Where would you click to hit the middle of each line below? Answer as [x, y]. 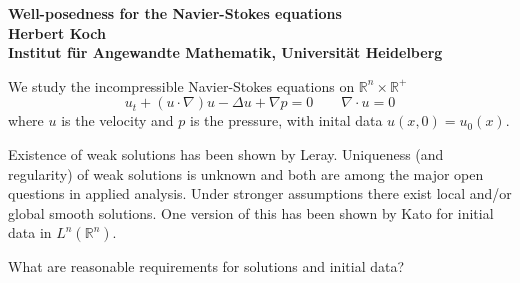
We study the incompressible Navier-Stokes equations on [181, 85]
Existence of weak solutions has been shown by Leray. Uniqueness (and [226, 153]
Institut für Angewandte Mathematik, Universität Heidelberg [225, 52]
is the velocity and [117, 120]
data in [30, 232]
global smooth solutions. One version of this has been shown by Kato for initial [251, 212]
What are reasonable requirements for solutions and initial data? [206, 266]
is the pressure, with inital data [286, 120]
